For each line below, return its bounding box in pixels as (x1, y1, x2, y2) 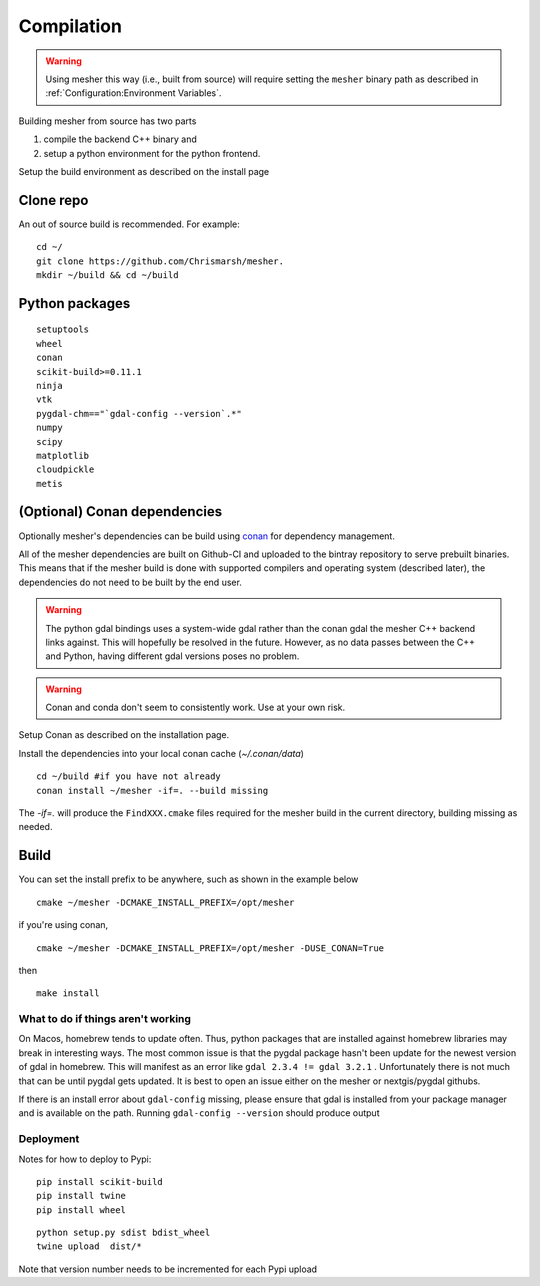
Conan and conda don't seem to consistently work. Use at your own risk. (45, 701, 346, 714)
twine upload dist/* (36, 1241, 142, 1252)
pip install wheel (36, 1204, 127, 1215)
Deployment (18, 1132, 80, 1146)
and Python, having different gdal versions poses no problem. (45, 650, 300, 662)
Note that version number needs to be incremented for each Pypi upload (18, 1263, 318, 1275)
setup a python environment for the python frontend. (43, 147, 261, 159)
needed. (18, 821, 53, 833)
